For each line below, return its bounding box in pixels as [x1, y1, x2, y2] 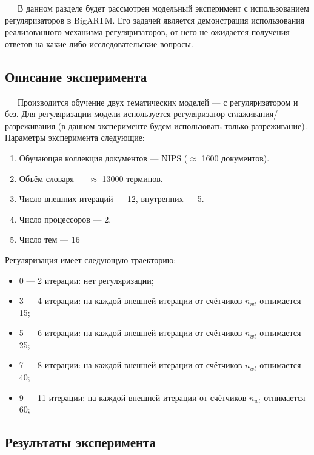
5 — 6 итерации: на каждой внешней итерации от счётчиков [19, 326, 242, 339]
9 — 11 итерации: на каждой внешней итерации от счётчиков [19, 391, 247, 403]
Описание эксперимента [5, 67, 147, 86]
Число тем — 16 [19, 233, 80, 246]
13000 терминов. [102, 172, 163, 184]
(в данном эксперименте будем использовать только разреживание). [58, 119, 307, 132]
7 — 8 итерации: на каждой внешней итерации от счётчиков [19, 359, 242, 371]
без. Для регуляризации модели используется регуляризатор [5, 107, 225, 120]
